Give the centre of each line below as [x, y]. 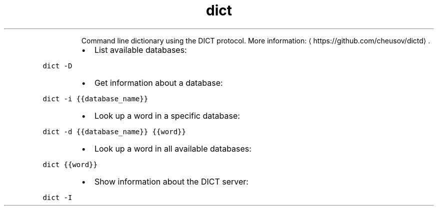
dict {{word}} [70, 164]
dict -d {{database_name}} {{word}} [114, 131]
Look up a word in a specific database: [167, 115]
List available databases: [140, 50]
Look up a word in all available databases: [173, 148]
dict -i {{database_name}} [95, 99]
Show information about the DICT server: [171, 181]
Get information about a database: [158, 83]
